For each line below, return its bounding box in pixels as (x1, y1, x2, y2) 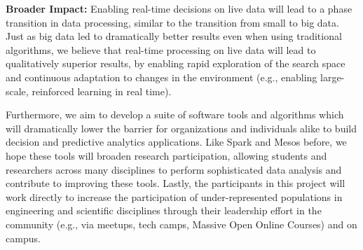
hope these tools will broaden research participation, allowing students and (6, 148, 327, 162)
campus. (6, 230, 41, 245)
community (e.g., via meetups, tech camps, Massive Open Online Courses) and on (6, 216, 357, 231)
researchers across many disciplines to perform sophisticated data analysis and (6, 162, 342, 176)
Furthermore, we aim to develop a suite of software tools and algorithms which (6, 107, 344, 122)
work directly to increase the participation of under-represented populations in (6, 189, 343, 204)
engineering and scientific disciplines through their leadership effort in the (6, 203, 322, 218)
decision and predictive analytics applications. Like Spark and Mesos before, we (6, 134, 347, 149)
